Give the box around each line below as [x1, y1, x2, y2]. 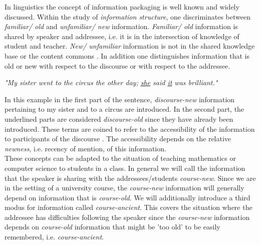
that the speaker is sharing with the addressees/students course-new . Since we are [5, 172, 256, 183]
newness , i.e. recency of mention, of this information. [5, 143, 166, 153]
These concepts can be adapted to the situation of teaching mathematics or [5, 153, 236, 163]
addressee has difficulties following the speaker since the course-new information [5, 211, 250, 222]
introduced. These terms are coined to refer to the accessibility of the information [5, 123, 255, 134]
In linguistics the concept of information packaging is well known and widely [5, 2, 239, 12]
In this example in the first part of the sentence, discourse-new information [5, 94, 235, 104]
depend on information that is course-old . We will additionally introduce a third [5, 192, 250, 202]
